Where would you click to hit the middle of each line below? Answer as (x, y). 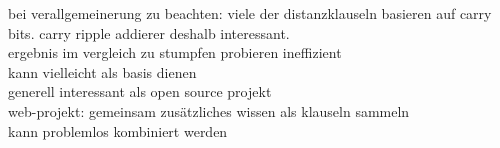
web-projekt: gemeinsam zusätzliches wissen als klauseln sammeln (209, 110)
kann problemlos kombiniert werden (118, 130)
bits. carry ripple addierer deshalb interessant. (149, 32)
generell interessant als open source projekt (140, 91)
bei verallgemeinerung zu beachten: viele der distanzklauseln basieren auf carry (250, 13)
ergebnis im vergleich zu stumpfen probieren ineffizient (175, 52)
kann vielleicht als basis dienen (102, 71)
